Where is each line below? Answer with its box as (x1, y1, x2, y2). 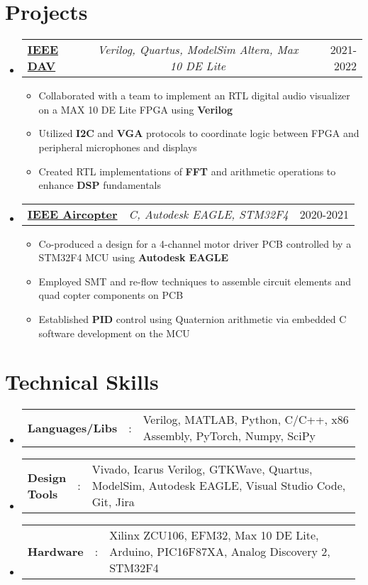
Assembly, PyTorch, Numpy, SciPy (143, 427, 316, 444)
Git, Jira (91, 493, 135, 510)
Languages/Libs (27, 419, 118, 436)
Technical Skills (5, 367, 159, 396)
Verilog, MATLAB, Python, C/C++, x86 (143, 411, 349, 428)
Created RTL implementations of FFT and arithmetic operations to (38, 163, 336, 178)
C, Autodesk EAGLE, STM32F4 (128, 205, 289, 222)
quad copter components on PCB (38, 288, 184, 302)
